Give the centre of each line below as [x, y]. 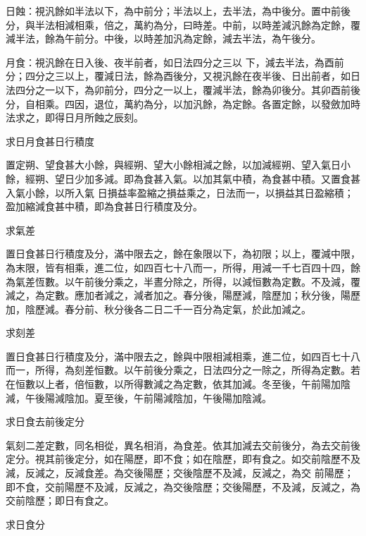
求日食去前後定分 [45, 421]
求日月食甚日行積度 [50, 141]
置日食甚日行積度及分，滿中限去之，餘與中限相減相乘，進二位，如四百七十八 [183, 356]
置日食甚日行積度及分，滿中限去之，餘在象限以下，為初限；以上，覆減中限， [183, 254]
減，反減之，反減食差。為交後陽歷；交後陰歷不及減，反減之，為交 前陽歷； [180, 473]
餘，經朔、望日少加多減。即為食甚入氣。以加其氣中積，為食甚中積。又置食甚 [183, 178]
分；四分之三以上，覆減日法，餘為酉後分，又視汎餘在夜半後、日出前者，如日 [183, 76]
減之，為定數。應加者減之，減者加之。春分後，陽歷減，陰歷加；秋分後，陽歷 [183, 295]
